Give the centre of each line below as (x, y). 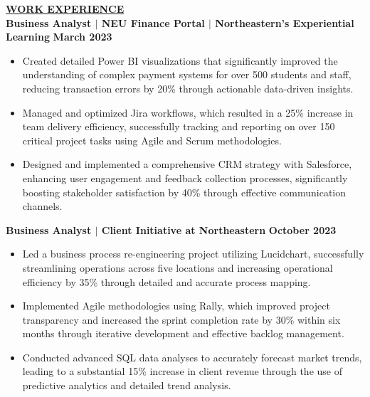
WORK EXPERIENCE (65, 9)
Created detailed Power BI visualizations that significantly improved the (180, 60)
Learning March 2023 (59, 37)
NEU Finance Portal (153, 22)
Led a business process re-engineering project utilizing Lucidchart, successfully (193, 254)
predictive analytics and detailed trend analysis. (127, 385)
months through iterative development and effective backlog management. (183, 333)
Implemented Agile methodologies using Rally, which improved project (176, 306)
